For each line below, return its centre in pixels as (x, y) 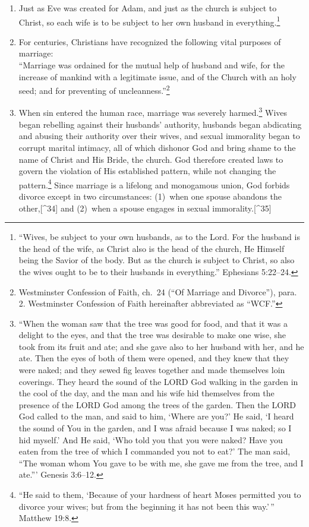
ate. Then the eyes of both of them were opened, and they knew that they (154, 358)
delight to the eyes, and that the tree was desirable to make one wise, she (152, 335)
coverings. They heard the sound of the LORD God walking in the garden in (158, 381)
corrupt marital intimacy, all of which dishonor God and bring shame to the (157, 147)
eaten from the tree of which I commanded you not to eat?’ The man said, (154, 451)
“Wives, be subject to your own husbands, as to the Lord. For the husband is (159, 237)
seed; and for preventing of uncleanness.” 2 (94, 89)
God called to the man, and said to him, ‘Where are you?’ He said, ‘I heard (156, 416)
